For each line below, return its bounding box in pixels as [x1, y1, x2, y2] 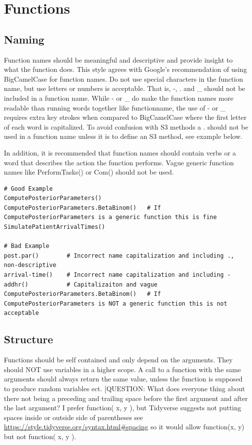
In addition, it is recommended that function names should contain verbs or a [4, 147, 236, 157]
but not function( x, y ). [4, 431, 77, 441]
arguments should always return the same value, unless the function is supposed [4, 374, 243, 384]
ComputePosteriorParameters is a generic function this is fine [4, 214, 217, 221]
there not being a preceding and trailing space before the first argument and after [4, 393, 248, 403]
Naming [4, 31, 44, 46]
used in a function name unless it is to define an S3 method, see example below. [4, 131, 243, 141]
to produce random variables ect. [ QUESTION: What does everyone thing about [4, 383, 245, 393]
